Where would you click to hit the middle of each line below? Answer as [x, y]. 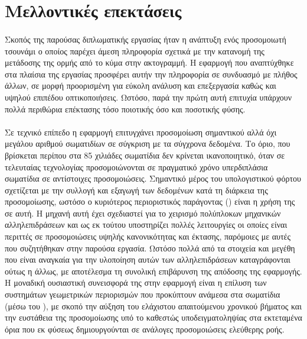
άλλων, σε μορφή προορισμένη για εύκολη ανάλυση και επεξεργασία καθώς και [141, 85]
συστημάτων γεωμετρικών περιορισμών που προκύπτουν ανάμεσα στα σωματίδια [143, 294]
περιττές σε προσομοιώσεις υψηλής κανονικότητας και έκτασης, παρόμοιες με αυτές [148, 236]
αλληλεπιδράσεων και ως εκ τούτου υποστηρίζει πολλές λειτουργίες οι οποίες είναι [146, 225]
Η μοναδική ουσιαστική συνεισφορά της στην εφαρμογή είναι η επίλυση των [136, 282]
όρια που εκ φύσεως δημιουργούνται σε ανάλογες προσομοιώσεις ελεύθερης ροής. [145, 329]
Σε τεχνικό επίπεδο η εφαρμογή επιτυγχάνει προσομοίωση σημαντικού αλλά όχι [141, 132]
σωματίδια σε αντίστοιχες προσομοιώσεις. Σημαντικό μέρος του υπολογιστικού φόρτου [153, 178]
